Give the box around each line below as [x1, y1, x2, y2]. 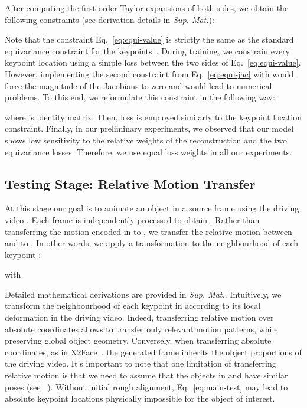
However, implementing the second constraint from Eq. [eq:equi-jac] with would [5, 67, 294, 80]
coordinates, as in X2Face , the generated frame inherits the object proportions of [5, 345, 302, 358]
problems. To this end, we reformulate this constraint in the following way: [5, 91, 275, 103]
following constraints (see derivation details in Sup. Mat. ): [5, 13, 214, 25]
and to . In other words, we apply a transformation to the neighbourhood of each [5, 237, 298, 249]
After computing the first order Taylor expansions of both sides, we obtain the [5, 2, 289, 14]
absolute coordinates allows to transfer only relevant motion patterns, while [5, 322, 278, 335]
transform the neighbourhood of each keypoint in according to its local [5, 299, 261, 312]
